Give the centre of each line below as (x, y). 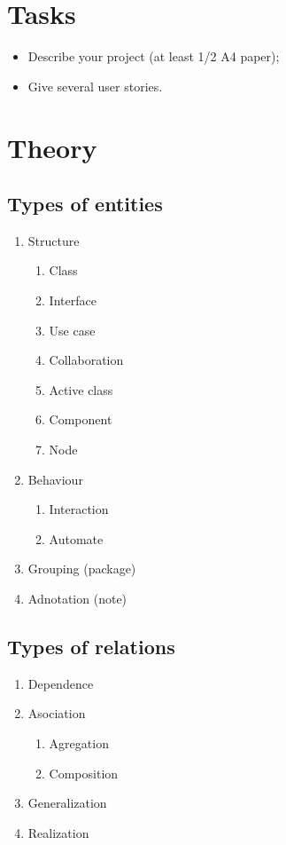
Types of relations (91, 646)
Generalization (67, 803)
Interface (73, 300)
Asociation (57, 713)
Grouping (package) (82, 569)
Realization (58, 832)
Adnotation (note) (77, 599)
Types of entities (85, 204)
